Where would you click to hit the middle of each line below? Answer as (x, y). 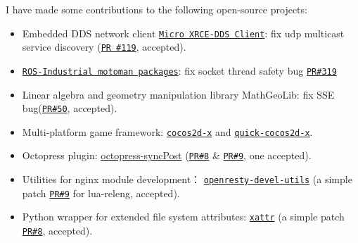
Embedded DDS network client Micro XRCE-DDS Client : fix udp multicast (183, 33)
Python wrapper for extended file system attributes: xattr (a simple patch (183, 217)
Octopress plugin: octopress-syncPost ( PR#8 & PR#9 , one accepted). (167, 155)
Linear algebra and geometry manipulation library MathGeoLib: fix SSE (178, 94)
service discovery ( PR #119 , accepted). (104, 47)
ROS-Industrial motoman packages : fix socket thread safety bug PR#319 (179, 70)
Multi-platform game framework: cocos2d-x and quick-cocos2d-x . (167, 131)
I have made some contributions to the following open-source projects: (156, 9)
